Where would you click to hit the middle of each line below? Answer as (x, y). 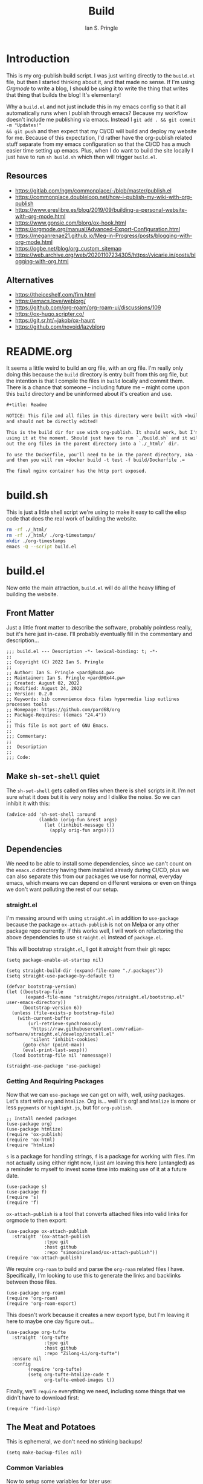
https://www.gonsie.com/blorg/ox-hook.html (70, 223)
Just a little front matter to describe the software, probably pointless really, (99, 628)
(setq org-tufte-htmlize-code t (69, 1374)
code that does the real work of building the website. (72, 519)
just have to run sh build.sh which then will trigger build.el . (82, 157)
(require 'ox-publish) (35, 1134)
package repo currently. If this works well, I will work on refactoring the (95, 931)
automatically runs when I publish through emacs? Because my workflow (97, 113)
